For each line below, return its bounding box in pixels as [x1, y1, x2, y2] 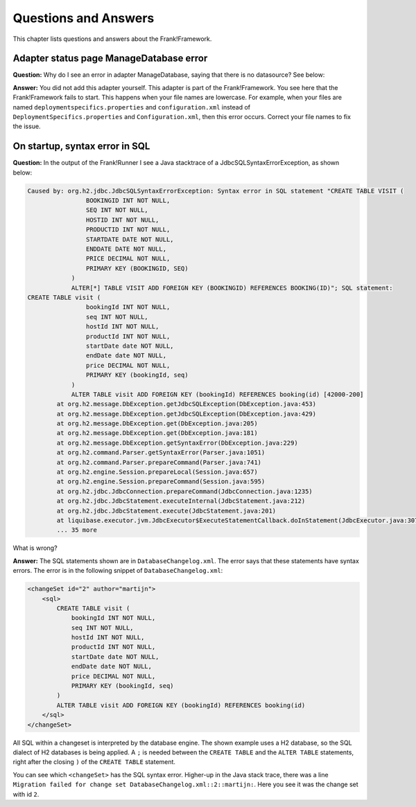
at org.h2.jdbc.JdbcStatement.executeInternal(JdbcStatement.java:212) [56, 497, 306, 505]
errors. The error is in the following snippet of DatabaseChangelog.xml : [12, 567, 223, 575]
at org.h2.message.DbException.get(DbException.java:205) [56, 420, 258, 427]
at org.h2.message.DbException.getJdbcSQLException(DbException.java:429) [56, 409, 317, 418]
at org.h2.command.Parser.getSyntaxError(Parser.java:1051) [56, 449, 266, 456]
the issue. [12, 122, 41, 131]
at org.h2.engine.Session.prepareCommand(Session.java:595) [56, 478, 266, 486]
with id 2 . [12, 790, 40, 798]
